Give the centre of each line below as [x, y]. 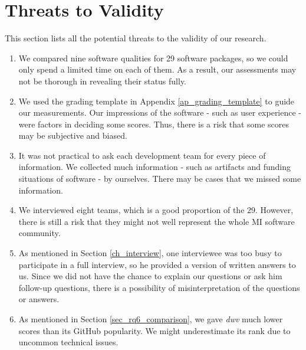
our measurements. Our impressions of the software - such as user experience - [160, 112]
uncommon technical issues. [68, 342]
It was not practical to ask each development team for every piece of [142, 155]
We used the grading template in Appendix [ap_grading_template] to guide [157, 101]
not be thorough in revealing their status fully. [103, 81]
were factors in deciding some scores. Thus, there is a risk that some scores [154, 124]
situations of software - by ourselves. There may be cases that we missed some [160, 179]
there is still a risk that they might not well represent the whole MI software [157, 221]
